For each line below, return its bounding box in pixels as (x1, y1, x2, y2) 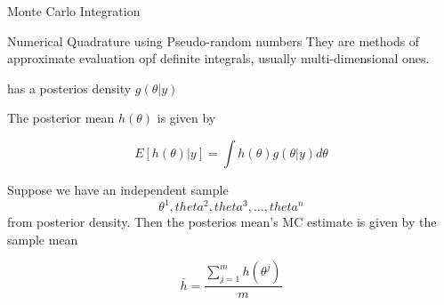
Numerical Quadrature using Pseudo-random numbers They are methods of (7, 31, 420, 50)
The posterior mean (7, 108, 115, 127)
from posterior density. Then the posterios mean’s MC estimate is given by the (7, 213, 437, 231)
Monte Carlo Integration (7, 2, 141, 20)
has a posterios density (7, 78, 132, 97)
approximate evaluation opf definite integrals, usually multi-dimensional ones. (7, 49, 430, 68)
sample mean (7, 229, 78, 248)
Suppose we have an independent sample (7, 180, 229, 198)
